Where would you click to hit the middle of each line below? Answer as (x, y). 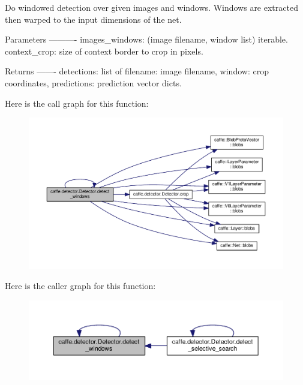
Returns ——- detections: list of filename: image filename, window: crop (137, 71)
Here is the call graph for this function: (77, 103)
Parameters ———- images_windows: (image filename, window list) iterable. (146, 39)
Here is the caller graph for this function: (80, 285)
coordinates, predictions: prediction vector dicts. (93, 82)
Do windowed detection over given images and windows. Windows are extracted (151, 7)
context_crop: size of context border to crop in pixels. (104, 51)
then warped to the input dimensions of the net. (93, 19)
